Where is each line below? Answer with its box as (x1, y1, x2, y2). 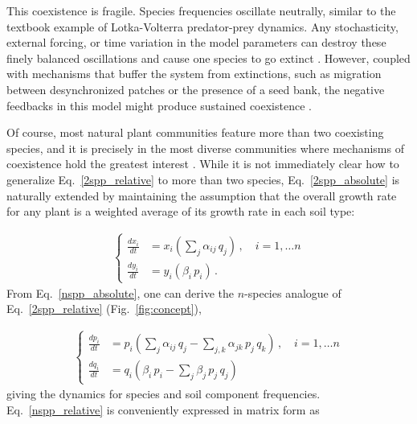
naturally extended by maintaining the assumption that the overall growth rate (6, 187, 397, 204)
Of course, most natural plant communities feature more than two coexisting (6, 124, 384, 141)
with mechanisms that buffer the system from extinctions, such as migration (6, 65, 382, 82)
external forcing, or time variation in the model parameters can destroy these (6, 34, 386, 51)
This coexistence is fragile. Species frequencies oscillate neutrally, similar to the (6, 2, 396, 19)
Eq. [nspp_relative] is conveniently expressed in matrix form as (6, 401, 320, 418)
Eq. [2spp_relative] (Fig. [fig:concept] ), (6, 300, 202, 317)
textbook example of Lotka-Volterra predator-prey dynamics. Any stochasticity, (6, 18, 399, 35)
